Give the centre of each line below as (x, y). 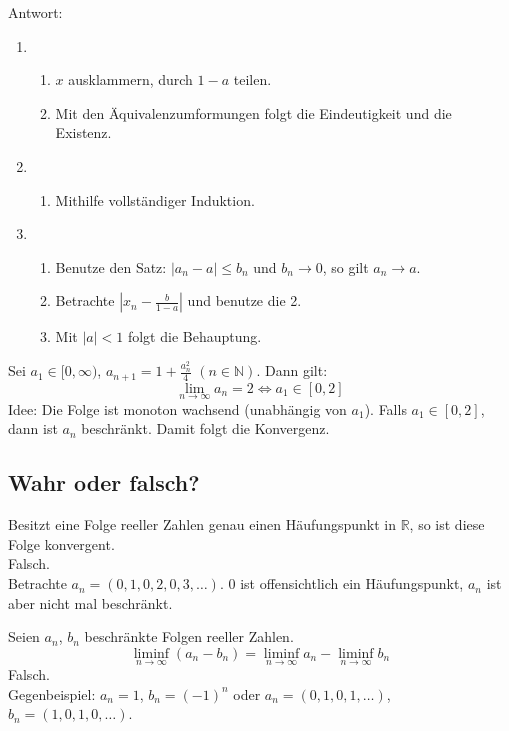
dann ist (33, 428)
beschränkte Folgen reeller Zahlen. (189, 636)
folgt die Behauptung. (194, 336)
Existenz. (83, 132)
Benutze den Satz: (111, 266)
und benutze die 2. (244, 300)
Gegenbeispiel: (52, 693)
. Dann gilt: (292, 370)
